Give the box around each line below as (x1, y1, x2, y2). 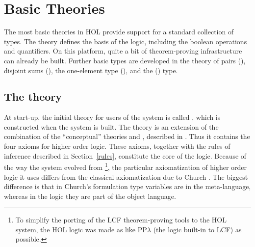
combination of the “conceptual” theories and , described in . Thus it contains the (4, 131, 250, 141)
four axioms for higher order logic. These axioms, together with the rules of (4, 141, 230, 151)
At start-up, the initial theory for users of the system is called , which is (4, 112, 221, 122)
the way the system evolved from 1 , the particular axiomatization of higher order (4, 161, 247, 172)
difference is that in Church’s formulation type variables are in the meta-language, (4, 181, 251, 192)
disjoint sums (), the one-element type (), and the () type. (4, 65, 178, 75)
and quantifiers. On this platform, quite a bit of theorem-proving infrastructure (4, 46, 242, 56)
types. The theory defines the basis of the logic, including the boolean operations (4, 36, 247, 46)
